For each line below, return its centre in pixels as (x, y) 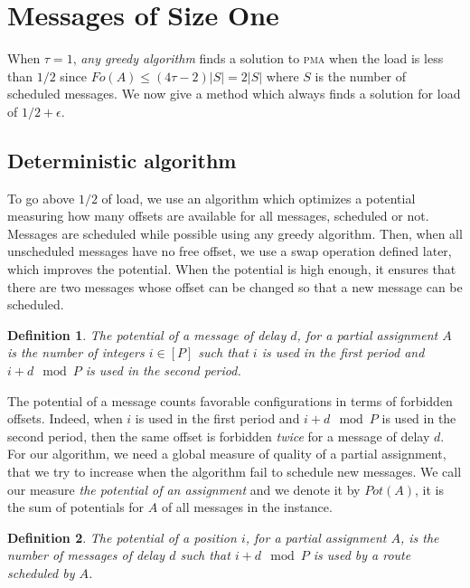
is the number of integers (76, 352)
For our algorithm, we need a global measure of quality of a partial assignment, (227, 454)
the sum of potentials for (76, 507)
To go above (41, 198)
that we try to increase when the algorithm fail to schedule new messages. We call (235, 472)
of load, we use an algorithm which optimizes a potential (258, 198)
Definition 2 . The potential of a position (122, 537)
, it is (429, 489)
